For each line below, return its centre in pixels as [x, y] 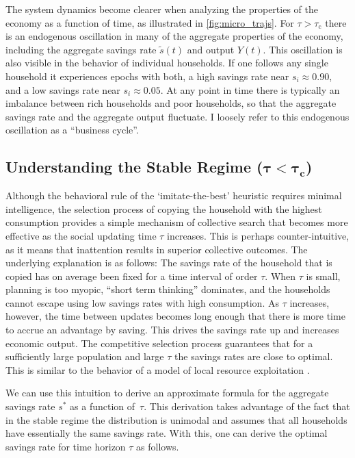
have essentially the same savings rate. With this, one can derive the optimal [167, 433]
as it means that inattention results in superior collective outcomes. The [157, 249]
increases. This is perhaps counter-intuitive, [258, 235]
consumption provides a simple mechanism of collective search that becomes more [177, 222]
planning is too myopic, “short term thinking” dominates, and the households [168, 289]
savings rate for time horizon [66, 446]
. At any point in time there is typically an [250, 89]
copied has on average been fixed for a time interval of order [132, 276]
